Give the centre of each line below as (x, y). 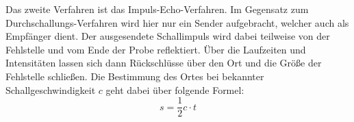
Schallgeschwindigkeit (51, 89)
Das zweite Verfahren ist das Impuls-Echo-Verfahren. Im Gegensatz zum (157, 9)
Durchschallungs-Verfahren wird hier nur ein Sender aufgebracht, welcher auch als (177, 22)
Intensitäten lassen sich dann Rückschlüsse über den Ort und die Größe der (164, 63)
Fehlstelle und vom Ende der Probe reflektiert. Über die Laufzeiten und (156, 49)
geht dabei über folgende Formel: (175, 89)
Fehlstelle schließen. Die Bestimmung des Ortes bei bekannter (135, 76)
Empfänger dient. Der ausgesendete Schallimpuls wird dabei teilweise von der (168, 36)
